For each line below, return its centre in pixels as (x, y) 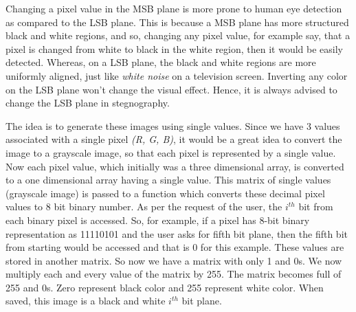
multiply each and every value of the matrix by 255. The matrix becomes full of (174, 274)
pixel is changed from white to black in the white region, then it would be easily (175, 48)
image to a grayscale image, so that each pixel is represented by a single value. (171, 152)
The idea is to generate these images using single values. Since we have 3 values (173, 125)
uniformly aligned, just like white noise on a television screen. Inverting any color (177, 75)
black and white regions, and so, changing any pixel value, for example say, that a (178, 35)
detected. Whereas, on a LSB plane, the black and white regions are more (161, 62)
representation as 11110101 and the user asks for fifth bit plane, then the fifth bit (177, 233)
